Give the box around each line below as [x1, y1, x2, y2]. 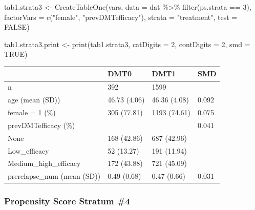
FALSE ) [4, 22, 30, 32]
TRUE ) [4, 49, 28, 59]
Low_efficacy [8, 145, 49, 156]
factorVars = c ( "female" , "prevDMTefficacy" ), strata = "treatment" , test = [4, 11, 238, 22]
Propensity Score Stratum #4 [4, 195, 131, 207]
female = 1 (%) [8, 107, 56, 117]
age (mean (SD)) [8, 94, 60, 105]
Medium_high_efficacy [8, 158, 81, 169]
